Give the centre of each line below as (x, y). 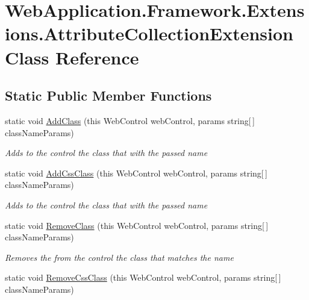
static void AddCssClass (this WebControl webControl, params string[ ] (136, 173)
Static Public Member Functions (108, 95)
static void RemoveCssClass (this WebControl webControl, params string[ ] (143, 277)
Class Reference (72, 57)
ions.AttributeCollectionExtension (149, 33)
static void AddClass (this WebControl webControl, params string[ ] (130, 120)
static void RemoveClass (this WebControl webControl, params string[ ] (137, 225)
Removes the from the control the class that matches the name (119, 257)
